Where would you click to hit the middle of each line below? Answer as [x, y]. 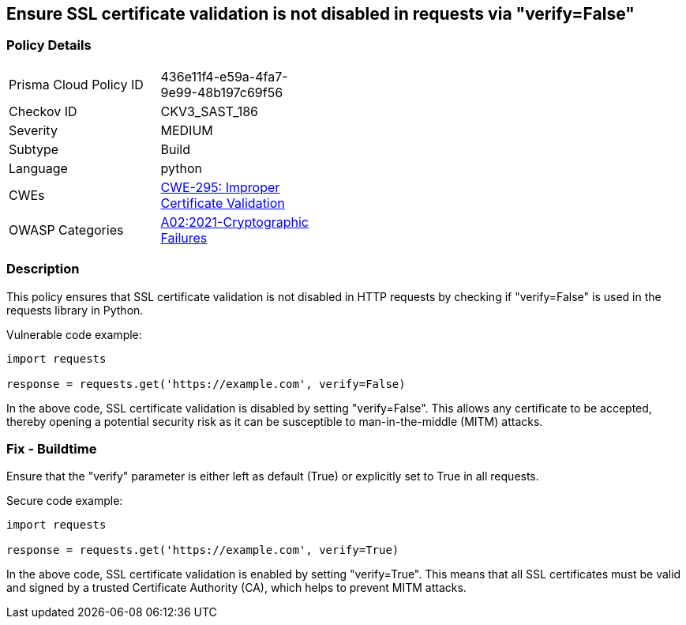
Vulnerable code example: [74, 334]
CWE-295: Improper [220, 187]
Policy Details [49, 45]
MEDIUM [187, 130]
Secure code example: [65, 501]
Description [43, 269]
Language [38, 168]
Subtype [34, 149]
